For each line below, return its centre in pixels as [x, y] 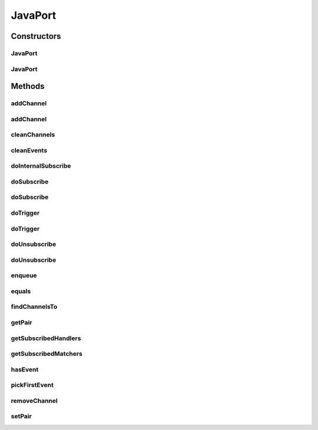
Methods [28, 86]
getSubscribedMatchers [47, 354]
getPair [21, 322]
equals [21, 291]
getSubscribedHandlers [46, 338]
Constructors [36, 36]
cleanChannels [33, 135]
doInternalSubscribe [41, 166]
